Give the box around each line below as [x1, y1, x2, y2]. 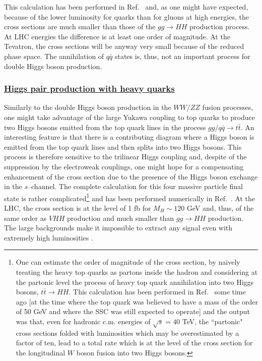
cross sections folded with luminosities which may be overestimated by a [16, 327, 239, 338]
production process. [189, 21, 250, 32]
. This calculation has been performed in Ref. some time [69, 286, 246, 297]
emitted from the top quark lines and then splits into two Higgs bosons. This [4, 141, 242, 152]
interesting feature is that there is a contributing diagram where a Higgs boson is [4, 132, 254, 142]
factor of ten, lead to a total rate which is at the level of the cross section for [16, 337, 253, 348]
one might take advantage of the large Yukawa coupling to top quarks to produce [4, 111, 255, 122]
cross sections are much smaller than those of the [4, 21, 156, 32]
